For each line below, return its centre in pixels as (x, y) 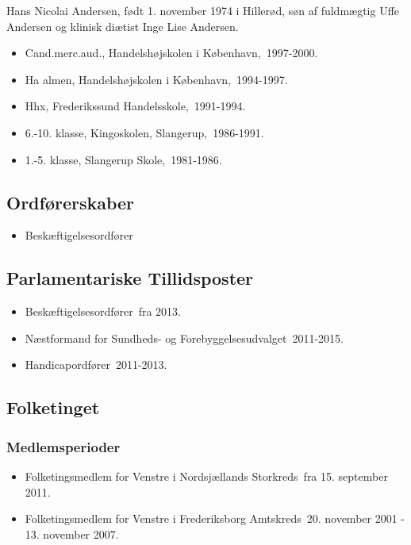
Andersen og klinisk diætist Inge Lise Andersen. (123, 26)
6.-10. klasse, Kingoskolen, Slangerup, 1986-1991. (144, 132)
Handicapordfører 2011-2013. (96, 365)
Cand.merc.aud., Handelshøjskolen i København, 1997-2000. (171, 53)
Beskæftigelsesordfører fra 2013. (103, 311)
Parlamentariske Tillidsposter (130, 278)
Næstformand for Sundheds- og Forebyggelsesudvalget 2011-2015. (184, 338)
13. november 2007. (72, 533)
